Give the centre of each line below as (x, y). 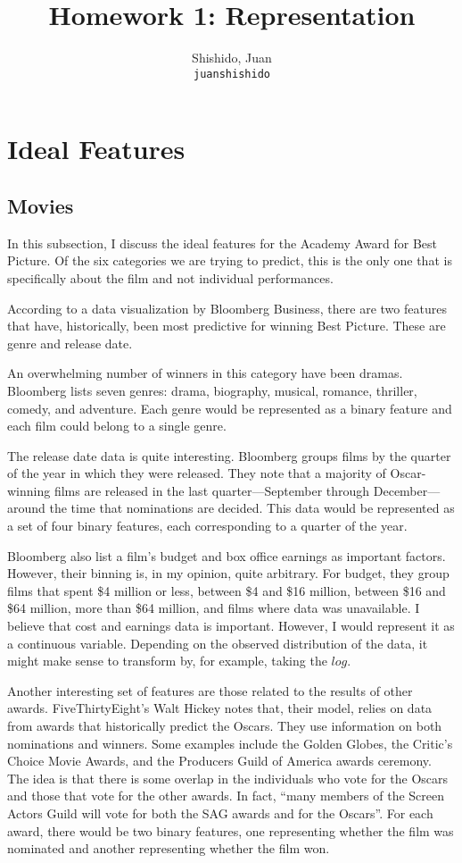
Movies (41, 205)
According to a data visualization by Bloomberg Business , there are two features (227, 308)
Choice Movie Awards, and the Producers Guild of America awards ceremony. (219, 761)
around (26, 508)
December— (407, 490)
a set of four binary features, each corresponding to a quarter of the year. (207, 526)
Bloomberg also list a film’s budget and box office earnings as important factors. (227, 555)
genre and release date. (70, 343)
